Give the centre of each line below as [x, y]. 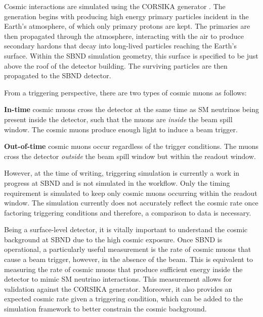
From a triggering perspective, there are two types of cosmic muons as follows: [125, 92]
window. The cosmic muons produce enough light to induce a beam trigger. [121, 129]
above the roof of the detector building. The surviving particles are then [116, 65]
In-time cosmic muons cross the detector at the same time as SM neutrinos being [132, 109]
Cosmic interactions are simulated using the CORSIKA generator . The [115, 6]
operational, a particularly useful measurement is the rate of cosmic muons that [128, 249]
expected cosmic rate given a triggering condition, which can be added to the [124, 299]
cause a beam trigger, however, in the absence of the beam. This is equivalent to [128, 259]
